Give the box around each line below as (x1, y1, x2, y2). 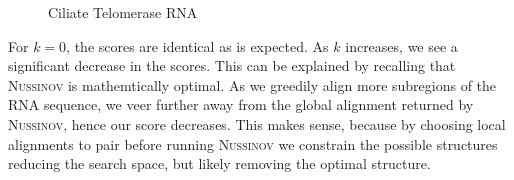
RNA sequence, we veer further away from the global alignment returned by (8, 94, 474, 115)
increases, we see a (345, 35, 458, 56)
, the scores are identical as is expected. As (66, 35, 329, 56)
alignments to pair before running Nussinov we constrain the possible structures (8, 133, 498, 154)
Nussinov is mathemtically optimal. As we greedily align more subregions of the (8, 74, 497, 95)
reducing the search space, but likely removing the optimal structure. (8, 153, 431, 174)
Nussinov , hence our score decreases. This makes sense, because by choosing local (8, 113, 506, 134)
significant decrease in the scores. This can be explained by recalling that (8, 55, 456, 76)
